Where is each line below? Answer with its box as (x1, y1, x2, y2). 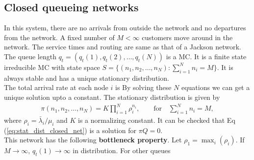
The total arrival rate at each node (4, 82, 108, 92)
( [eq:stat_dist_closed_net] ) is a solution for (4, 125, 136, 135)
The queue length (4, 51, 56, 61)
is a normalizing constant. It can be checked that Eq (77, 114, 235, 125)
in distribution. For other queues (73, 145, 171, 156)
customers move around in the (142, 32, 233, 42)
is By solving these (115, 82, 172, 92)
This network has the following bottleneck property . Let (4, 135, 182, 145)
